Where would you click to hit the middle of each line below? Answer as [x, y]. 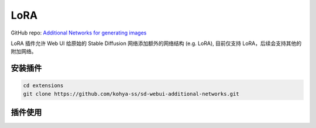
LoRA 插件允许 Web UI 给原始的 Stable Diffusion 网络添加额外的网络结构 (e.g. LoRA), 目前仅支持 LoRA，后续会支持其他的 [156, 43]
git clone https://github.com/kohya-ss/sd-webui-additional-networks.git [131, 94]
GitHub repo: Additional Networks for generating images [79, 33]
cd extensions [43, 86]
